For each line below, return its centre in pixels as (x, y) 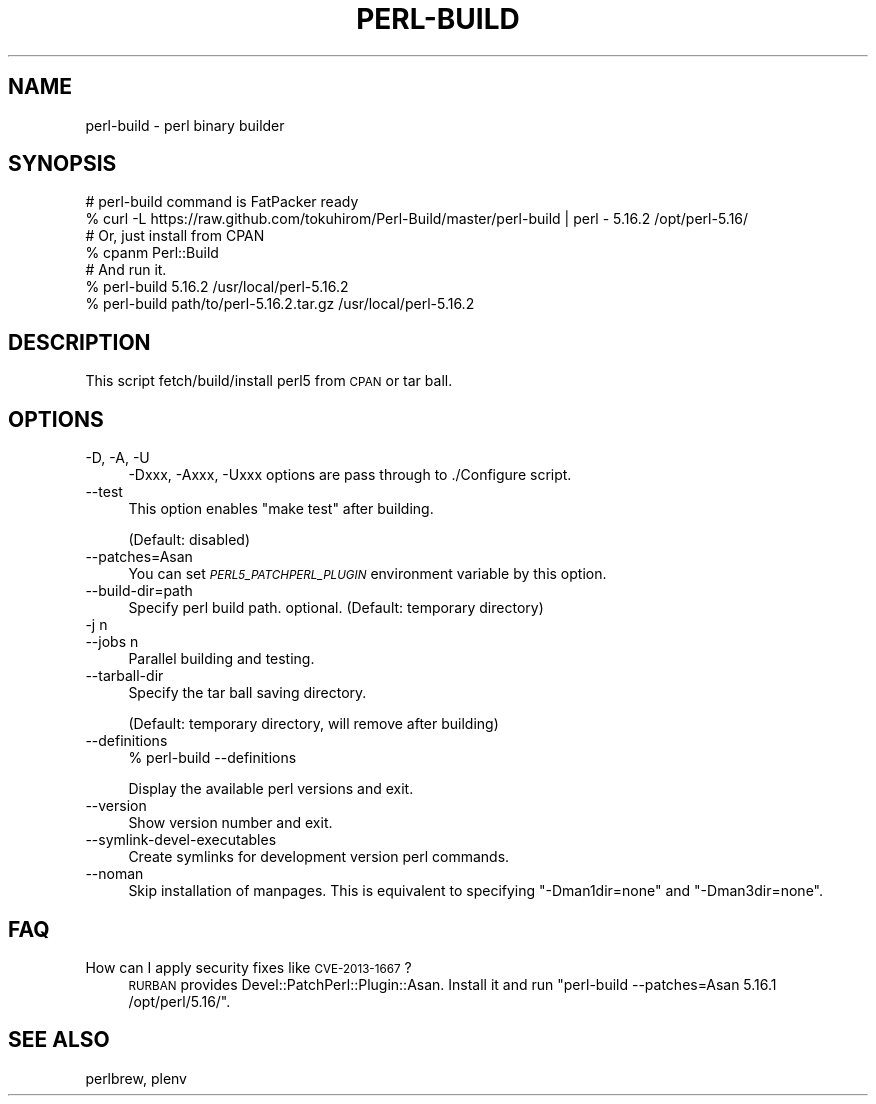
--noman (114, 874)
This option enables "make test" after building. (281, 509)
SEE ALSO (59, 1040)
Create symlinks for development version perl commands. (319, 857)
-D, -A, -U (117, 458)
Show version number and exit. (230, 823)
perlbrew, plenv (136, 1078)
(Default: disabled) (189, 540)
